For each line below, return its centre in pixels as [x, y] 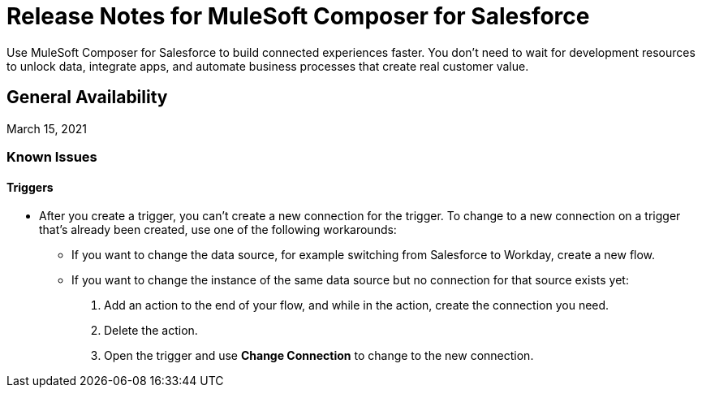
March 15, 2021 [47, 128]
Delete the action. [151, 331]
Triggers [30, 187]
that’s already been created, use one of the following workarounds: [218, 230]
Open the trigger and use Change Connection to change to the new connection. [319, 356]
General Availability [87, 97]
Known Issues [52, 156]
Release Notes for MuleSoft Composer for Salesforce [298, 16]
